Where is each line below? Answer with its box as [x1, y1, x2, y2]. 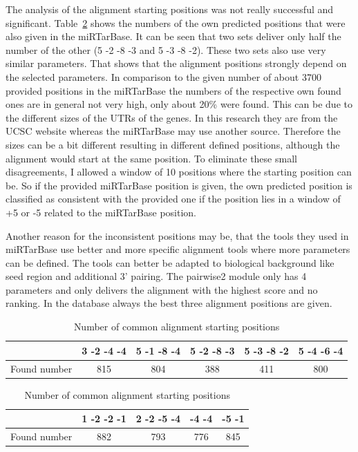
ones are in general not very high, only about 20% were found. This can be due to [6, 97, 352, 111]
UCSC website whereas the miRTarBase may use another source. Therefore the [6, 124, 341, 138]
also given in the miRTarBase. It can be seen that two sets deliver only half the [6, 29, 341, 44]
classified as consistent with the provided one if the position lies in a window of [6, 191, 341, 206]
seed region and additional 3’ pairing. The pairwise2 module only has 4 [6, 269, 307, 283]
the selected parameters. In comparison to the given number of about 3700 [6, 69, 321, 84]
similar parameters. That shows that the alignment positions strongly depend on [6, 56, 347, 70]
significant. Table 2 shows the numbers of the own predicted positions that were [6, 15, 346, 30]
